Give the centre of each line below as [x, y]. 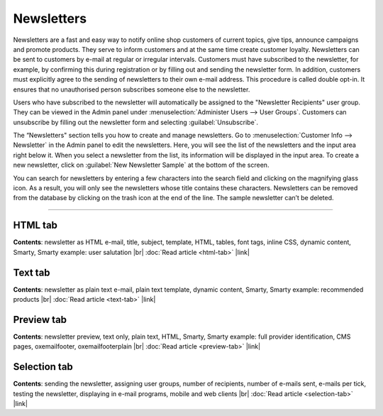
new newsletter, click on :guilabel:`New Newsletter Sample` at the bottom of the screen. [141, 165]
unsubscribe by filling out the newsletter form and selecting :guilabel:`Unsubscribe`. [136, 122]
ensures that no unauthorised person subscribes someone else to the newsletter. [132, 89]
